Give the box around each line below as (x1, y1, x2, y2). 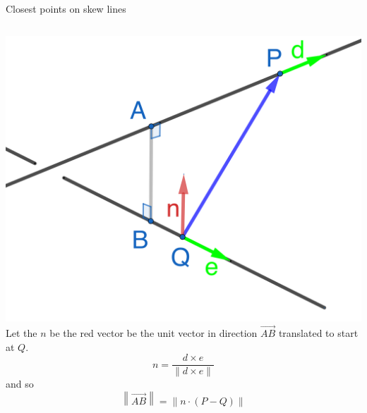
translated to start (278, 325, 359, 340)
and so (6, 376, 34, 391)
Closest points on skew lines (6, 1, 126, 16)
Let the (6, 325, 37, 340)
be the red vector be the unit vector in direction (49, 325, 258, 340)
